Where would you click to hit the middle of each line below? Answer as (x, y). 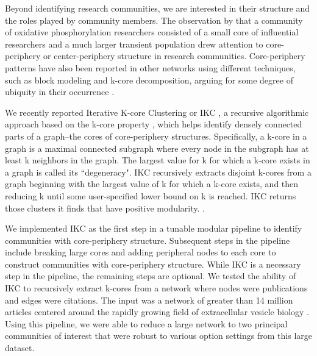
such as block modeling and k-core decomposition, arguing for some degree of (149, 80)
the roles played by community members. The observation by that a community (154, 20)
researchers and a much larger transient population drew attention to (134, 44)
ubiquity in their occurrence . (60, 92)
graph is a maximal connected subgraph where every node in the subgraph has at (157, 148)
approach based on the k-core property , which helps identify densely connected (154, 124)
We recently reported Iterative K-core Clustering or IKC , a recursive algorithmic (157, 112)
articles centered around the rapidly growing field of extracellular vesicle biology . (157, 312)
